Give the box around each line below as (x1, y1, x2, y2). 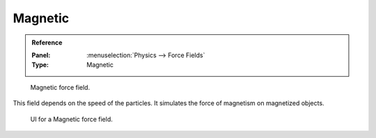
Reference (31, 38, 63, 47)
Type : (31, 61, 49, 69)
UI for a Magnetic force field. (30, 115, 113, 123)
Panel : (31, 51, 51, 59)
